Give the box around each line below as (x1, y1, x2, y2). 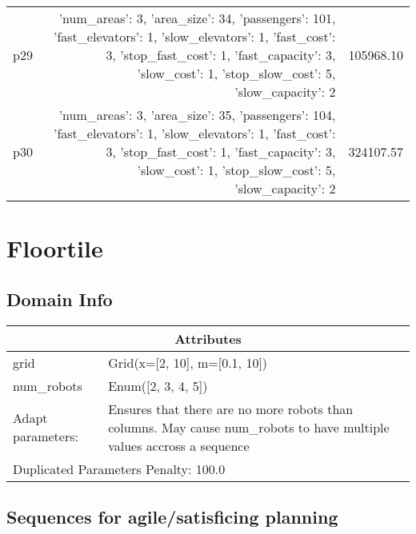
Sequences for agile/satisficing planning (6, 504, 338, 528)
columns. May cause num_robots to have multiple (108, 417, 390, 436)
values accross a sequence (108, 436, 250, 455)
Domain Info (6, 286, 113, 311)
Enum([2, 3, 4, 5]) (108, 376, 208, 395)
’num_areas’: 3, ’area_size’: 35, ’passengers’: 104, (58, 106, 336, 124)
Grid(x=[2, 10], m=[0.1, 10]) (108, 353, 268, 372)
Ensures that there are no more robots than (108, 399, 354, 418)
